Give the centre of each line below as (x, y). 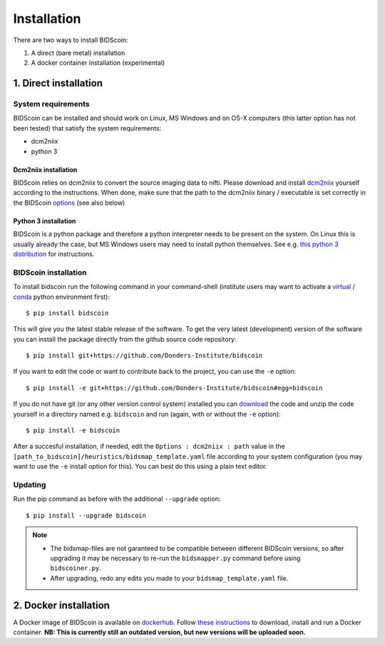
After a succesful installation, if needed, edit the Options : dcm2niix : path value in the (149, 447)
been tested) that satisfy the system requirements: (87, 128)
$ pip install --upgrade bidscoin (86, 515)
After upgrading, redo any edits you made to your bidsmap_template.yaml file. (169, 578)
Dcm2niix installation (45, 169)
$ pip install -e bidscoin (73, 431)
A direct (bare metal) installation (78, 53)
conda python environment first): (62, 297)
